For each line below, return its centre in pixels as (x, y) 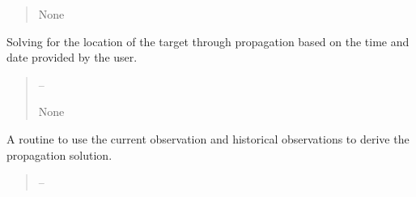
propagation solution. (59, 154)
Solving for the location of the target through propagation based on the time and (208, 41)
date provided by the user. (72, 57)
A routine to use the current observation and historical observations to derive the (208, 138)
